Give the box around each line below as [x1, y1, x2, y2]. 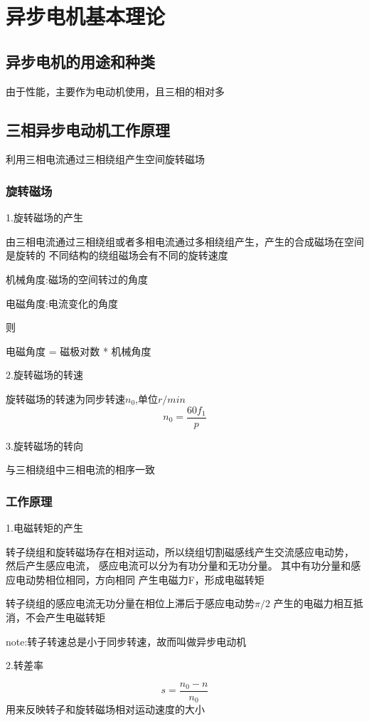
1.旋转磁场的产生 [6, 210, 83, 225]
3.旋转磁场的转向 [6, 438, 83, 453]
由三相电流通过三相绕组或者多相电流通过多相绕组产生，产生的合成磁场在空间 [6, 233, 364, 248]
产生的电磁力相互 [273, 596, 353, 611]
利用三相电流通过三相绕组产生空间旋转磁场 [6, 152, 205, 167]
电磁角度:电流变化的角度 [6, 295, 118, 310]
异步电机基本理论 [6, 1, 166, 31]
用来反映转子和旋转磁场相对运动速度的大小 [6, 702, 205, 717]
